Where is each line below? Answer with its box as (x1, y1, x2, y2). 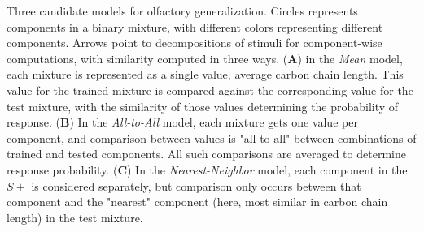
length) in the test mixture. (7, 208, 143, 226)
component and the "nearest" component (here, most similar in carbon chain (7, 193, 388, 210)
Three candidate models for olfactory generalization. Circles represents (7, 2, 358, 19)
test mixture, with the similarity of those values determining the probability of (7, 97, 399, 114)
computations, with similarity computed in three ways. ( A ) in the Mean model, (7, 49, 403, 67)
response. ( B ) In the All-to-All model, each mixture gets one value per (7, 114, 358, 131)
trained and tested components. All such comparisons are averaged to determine (7, 145, 406, 162)
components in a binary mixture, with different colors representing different (7, 18, 383, 35)
